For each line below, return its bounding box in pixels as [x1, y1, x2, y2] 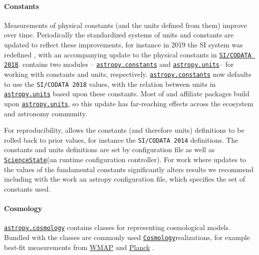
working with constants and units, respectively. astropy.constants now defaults [4, 68, 252, 79]
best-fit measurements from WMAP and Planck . [4, 242, 154, 252]
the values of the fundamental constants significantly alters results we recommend [4, 164, 254, 174]
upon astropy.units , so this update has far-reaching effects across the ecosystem [4, 98, 254, 108]
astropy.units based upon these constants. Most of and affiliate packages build [4, 88, 250, 99]
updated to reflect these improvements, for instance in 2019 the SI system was [4, 39, 243, 49]
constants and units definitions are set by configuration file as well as [4, 144, 215, 155]
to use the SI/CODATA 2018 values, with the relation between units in [4, 78, 216, 89]
